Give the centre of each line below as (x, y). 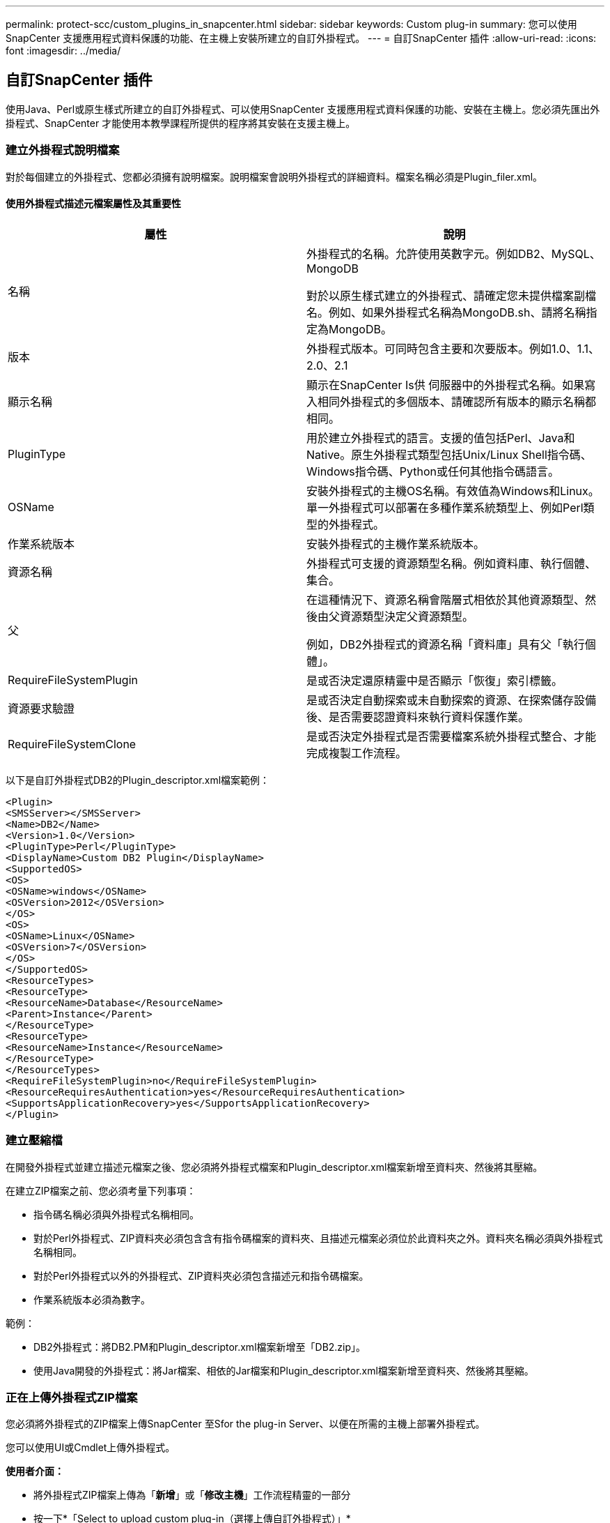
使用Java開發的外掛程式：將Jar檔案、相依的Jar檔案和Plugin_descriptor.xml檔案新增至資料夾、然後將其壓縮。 (284, 1370)
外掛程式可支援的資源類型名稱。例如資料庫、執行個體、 (452, 563)
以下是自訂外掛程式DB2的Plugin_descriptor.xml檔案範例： (138, 780)
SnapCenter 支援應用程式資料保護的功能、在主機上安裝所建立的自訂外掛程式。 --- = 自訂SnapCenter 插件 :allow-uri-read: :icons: (301, 38)
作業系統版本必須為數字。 (92, 1299)
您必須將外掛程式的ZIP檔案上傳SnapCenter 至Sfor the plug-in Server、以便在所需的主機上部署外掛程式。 (245, 1424)
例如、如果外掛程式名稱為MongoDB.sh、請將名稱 (458, 312)
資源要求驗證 (41, 708)
